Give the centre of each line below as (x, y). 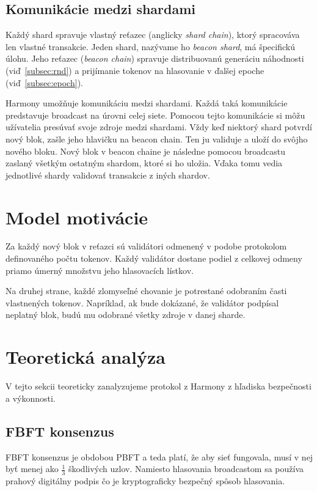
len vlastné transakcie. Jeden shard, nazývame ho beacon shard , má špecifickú (150, 46)
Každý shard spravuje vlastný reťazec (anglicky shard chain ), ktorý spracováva (153, 35)
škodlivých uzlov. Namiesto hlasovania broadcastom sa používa (186, 469)
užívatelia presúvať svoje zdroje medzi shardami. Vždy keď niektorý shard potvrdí (159, 127)
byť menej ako (32, 469)
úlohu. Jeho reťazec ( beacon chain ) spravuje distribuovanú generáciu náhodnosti (155, 58)
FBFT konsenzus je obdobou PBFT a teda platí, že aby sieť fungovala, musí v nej (159, 456)
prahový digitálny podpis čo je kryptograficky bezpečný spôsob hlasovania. (145, 480)
